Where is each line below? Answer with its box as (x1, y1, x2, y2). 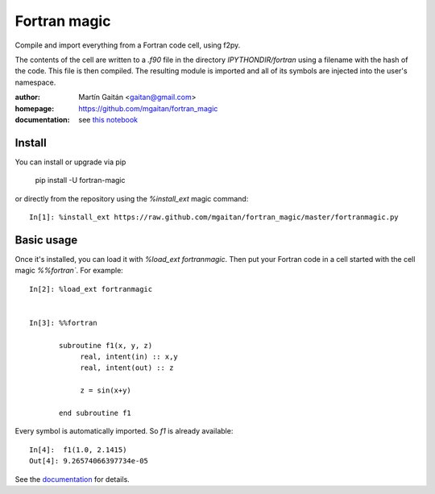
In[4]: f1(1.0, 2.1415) (29, 445, 127, 455)
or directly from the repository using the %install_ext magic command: (14, 193, 249, 203)
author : (14, 93, 40, 102)
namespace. (14, 77, 56, 87)
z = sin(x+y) (80, 386, 132, 395)
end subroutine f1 (59, 408, 132, 417)
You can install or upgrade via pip (14, 157, 126, 167)
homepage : (14, 103, 55, 113)
